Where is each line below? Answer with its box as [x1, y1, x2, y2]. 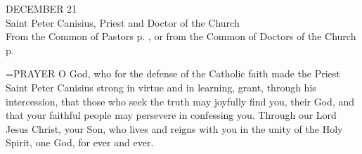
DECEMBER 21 [6, 1, 77, 15]
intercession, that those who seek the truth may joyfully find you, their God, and [6, 94, 355, 108]
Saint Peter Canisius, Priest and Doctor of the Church [6, 15, 240, 30]
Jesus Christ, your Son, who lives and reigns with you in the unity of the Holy [6, 121, 343, 136]
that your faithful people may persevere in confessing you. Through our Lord [6, 108, 337, 122]
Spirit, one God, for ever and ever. [6, 135, 154, 150]
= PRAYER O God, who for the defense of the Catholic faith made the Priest [6, 66, 340, 81]
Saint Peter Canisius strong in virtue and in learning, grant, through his [6, 79, 316, 94]
